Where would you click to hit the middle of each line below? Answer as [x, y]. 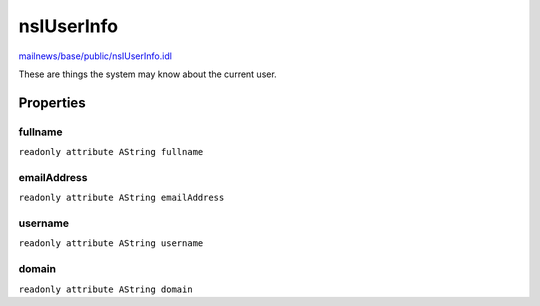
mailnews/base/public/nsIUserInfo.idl [95, 56]
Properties [52, 102]
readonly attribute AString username [111, 243]
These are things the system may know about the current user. [147, 74]
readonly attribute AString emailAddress [121, 198]
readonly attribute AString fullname [111, 152]
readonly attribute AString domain [106, 289]
